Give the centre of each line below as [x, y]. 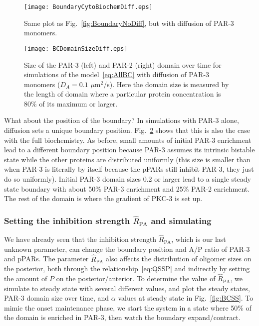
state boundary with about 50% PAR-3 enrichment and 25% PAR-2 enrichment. [127, 188]
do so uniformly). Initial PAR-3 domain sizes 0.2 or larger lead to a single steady [128, 179]
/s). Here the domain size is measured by [166, 84]
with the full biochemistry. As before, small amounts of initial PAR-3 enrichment [128, 140]
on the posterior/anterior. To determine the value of [136, 278]
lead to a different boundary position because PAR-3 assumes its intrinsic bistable [129, 150]
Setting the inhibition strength [67, 220]
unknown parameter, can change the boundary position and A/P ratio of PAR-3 [127, 249]
